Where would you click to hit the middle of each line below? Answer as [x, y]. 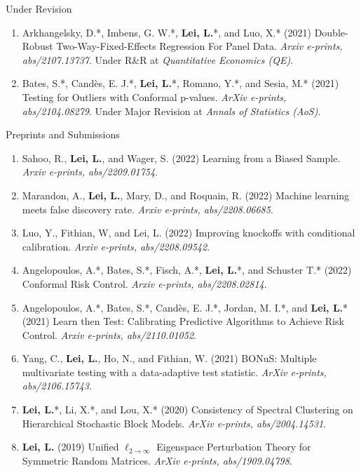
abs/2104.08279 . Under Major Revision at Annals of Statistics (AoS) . [171, 111]
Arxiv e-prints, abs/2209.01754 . [90, 172]
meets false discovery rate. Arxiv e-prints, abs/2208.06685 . [148, 209]
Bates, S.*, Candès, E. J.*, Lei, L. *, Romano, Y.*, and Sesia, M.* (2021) [180, 83]
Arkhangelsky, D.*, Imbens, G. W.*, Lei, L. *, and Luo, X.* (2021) [166, 32]
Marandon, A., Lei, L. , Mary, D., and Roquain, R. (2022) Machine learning [186, 195]
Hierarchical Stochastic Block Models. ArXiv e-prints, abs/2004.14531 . [174, 423]
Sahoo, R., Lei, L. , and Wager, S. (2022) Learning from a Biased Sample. [181, 158]
